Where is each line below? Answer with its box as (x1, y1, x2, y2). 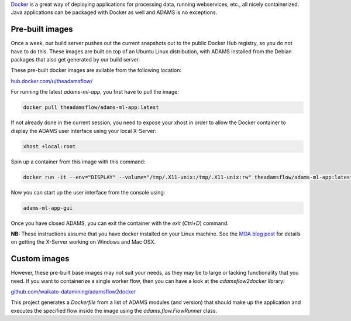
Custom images (11, 254, 70, 264)
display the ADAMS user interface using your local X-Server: (11, 127, 157, 134)
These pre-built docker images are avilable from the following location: (11, 67, 182, 74)
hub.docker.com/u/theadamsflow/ (11, 77, 93, 84)
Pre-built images (11, 24, 73, 35)
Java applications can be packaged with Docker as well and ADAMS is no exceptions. (11, 9, 218, 16)
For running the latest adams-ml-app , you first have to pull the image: (11, 88, 180, 95)
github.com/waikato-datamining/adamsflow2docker (11, 288, 136, 295)
